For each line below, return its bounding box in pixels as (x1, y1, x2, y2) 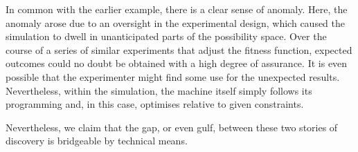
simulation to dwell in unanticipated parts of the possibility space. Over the (6, 29, 327, 44)
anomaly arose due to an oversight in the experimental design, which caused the (6, 15, 346, 30)
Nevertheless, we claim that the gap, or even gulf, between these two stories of (6, 120, 338, 134)
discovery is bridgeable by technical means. (6, 133, 188, 148)
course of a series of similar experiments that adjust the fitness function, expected (6, 42, 352, 57)
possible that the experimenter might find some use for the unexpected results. (6, 69, 340, 84)
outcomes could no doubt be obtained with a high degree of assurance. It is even (6, 56, 348, 70)
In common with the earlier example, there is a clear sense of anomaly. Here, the (6, 2, 348, 16)
